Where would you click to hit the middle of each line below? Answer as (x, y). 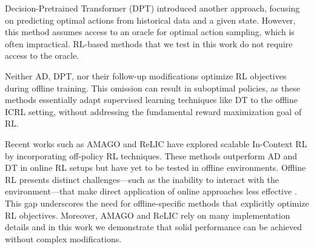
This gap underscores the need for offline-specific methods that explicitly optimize (157, 203)
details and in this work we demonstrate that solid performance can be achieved (154, 227)
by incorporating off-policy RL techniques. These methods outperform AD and (151, 155)
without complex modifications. (63, 238)
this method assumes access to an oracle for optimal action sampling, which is (150, 32)
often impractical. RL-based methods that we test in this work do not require (149, 43)
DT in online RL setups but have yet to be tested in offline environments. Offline (155, 168)
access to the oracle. (42, 55)
